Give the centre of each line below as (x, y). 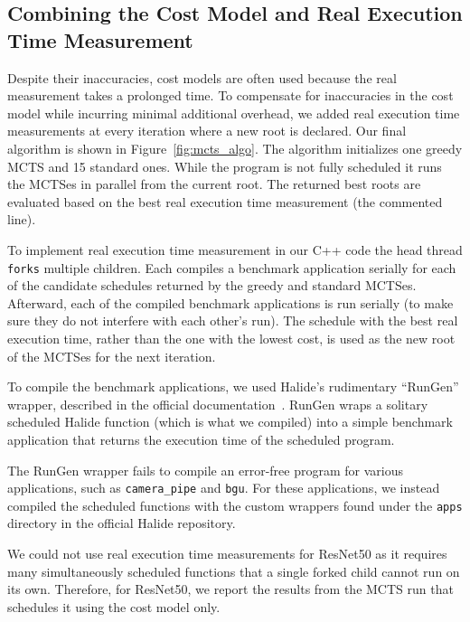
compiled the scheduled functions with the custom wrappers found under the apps (235, 505)
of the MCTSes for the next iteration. (112, 356)
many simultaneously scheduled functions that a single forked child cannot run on (234, 571)
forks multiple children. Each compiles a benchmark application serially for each (232, 267)
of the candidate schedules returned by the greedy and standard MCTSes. (212, 285)
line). (22, 219)
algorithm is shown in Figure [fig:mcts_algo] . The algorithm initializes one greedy (235, 148)
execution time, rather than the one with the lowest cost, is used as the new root (231, 338)
